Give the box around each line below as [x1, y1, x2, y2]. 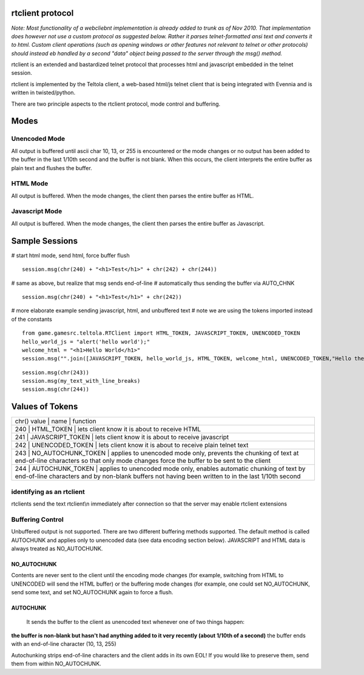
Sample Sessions [11, 236, 78, 246]
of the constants [11, 315, 53, 323]
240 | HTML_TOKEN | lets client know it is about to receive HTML [15, 425, 201, 434]
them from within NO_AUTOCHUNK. [11, 660, 101, 668]
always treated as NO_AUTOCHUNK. [11, 545, 103, 552]
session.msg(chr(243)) [22, 369, 90, 376]
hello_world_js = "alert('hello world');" [22, 338, 150, 345]
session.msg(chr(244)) [22, 386, 90, 393]
